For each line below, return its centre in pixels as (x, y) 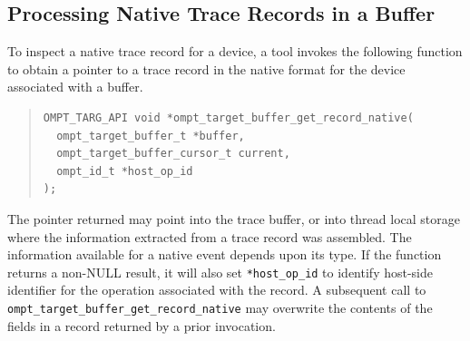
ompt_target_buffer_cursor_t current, (173, 154)
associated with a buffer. (75, 87)
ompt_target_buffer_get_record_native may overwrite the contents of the (220, 307)
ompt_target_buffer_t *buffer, (151, 136)
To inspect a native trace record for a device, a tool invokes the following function (235, 51)
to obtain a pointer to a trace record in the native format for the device (206, 68)
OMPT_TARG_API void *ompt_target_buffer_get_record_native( (228, 117)
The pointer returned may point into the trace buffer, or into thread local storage (234, 218)
